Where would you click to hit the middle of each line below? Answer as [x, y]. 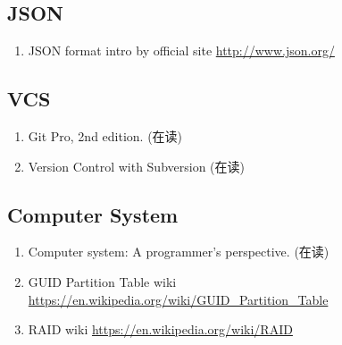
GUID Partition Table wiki [102, 281]
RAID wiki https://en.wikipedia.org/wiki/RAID [160, 329]
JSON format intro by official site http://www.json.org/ [181, 50]
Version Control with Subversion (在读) [136, 166]
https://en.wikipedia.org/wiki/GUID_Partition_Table [178, 299]
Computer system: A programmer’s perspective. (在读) [179, 252]
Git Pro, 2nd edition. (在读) [105, 136]
